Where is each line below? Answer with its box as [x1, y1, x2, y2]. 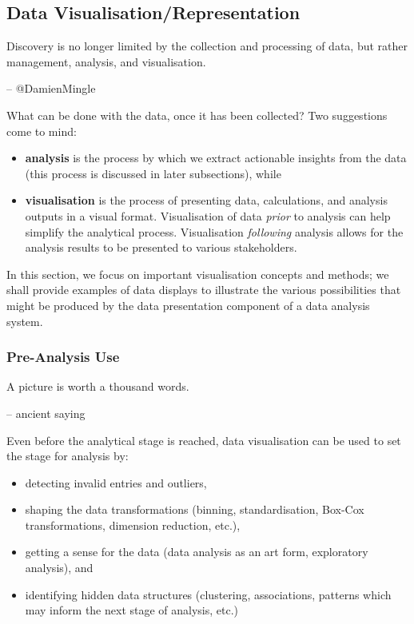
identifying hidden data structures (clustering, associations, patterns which [25, 586, 392, 602]
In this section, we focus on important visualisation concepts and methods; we [6, 265, 389, 282]
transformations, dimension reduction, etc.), [25, 516, 241, 533]
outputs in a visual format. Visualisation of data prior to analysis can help [25, 207, 391, 224]
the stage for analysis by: [6, 447, 129, 464]
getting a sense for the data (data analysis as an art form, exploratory [25, 543, 368, 560]
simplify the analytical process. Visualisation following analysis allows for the [25, 223, 404, 240]
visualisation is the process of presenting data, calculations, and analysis [25, 192, 388, 209]
